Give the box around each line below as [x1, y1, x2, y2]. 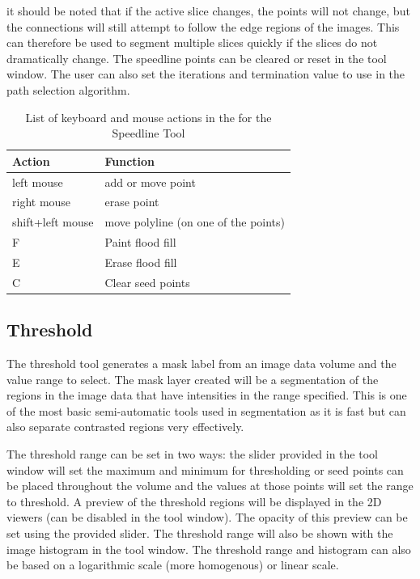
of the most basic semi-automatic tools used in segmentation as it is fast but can [6, 402, 406, 419]
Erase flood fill [104, 253, 177, 270]
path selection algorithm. [6, 81, 130, 98]
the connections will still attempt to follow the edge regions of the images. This [6, 18, 400, 35]
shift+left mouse [12, 213, 94, 230]
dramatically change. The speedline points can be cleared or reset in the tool [6, 49, 387, 66]
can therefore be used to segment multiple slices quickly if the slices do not [6, 34, 378, 51]
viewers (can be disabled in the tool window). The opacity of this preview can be [6, 509, 408, 526]
